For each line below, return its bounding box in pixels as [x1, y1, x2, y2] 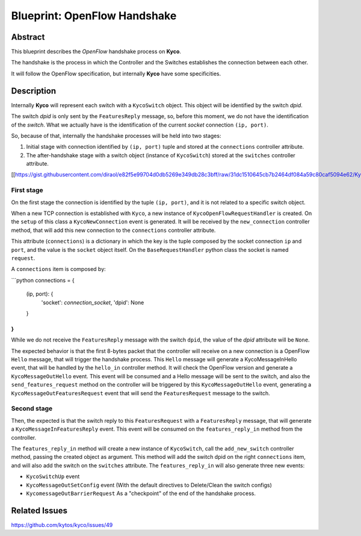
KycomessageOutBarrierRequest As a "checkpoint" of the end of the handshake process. [26, 490, 256, 497]
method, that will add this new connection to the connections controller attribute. [11, 226, 216, 234]
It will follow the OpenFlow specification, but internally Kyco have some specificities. [11, 70, 221, 77]
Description [11, 86, 57, 96]
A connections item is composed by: [11, 266, 106, 273]
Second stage [11, 404, 53, 413]
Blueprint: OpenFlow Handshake [11, 9, 177, 22]
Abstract [11, 32, 45, 42]
